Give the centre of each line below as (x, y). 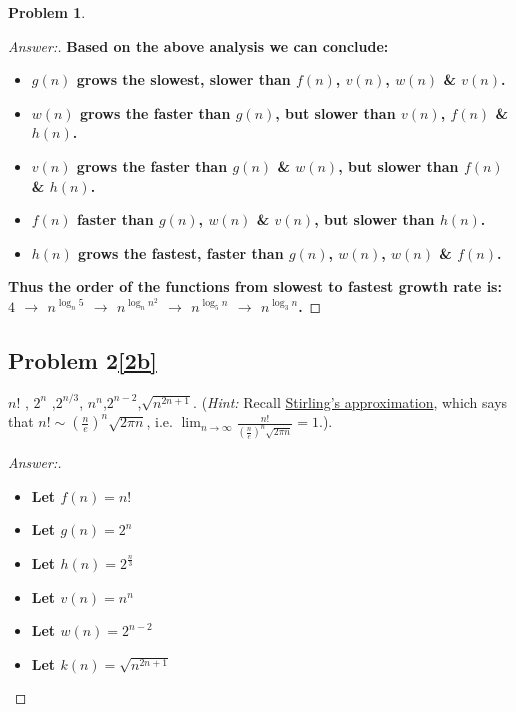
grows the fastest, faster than (181, 252)
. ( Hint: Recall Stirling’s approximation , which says (350, 401)
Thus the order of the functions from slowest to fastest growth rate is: (255, 286)
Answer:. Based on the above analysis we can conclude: (198, 45)
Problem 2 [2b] (82, 359)
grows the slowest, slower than (183, 79)
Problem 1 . (47, 12)
